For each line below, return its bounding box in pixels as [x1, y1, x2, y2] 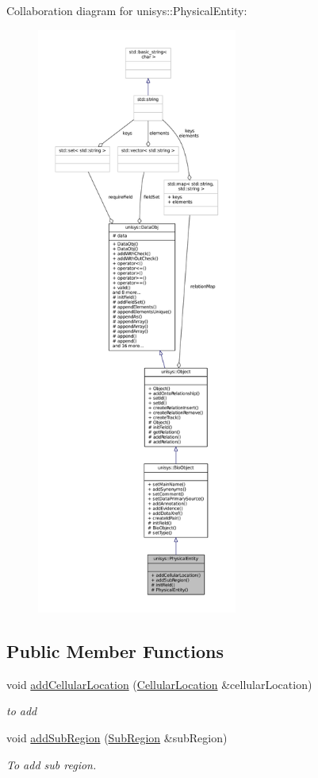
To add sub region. [6, 756, 97, 772]
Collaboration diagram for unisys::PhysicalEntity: [6, 2, 247, 18]
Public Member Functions [6, 638, 224, 663]
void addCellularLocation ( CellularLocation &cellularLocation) [6, 675, 312, 692]
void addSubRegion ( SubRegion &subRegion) [6, 729, 228, 745]
